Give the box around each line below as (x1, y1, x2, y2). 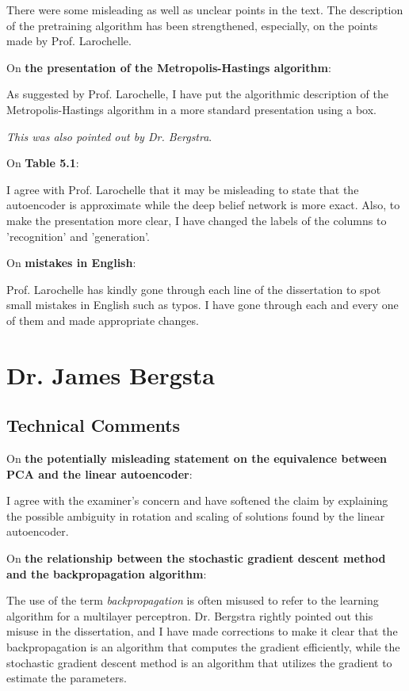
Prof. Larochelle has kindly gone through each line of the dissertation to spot (6, 281, 381, 297)
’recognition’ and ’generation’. (6, 227, 150, 244)
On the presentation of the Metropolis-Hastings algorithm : (6, 59, 331, 75)
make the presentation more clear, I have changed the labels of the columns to (6, 212, 387, 228)
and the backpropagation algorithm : (6, 565, 207, 582)
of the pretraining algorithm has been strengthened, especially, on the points (6, 17, 378, 33)
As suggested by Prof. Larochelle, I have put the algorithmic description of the (6, 86, 388, 102)
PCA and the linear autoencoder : (6, 465, 193, 482)
